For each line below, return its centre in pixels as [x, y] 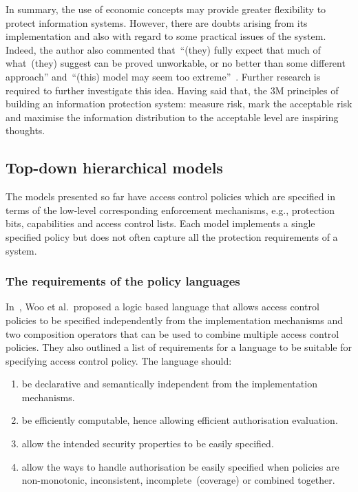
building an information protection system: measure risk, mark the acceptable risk [179, 104]
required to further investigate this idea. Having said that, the [136, 90]
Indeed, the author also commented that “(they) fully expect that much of [163, 49]
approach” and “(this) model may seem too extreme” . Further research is [163, 76]
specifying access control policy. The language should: [119, 360]
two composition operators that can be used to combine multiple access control [172, 333]
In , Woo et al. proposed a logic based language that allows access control [162, 307]
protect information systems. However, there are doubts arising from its [157, 22]
